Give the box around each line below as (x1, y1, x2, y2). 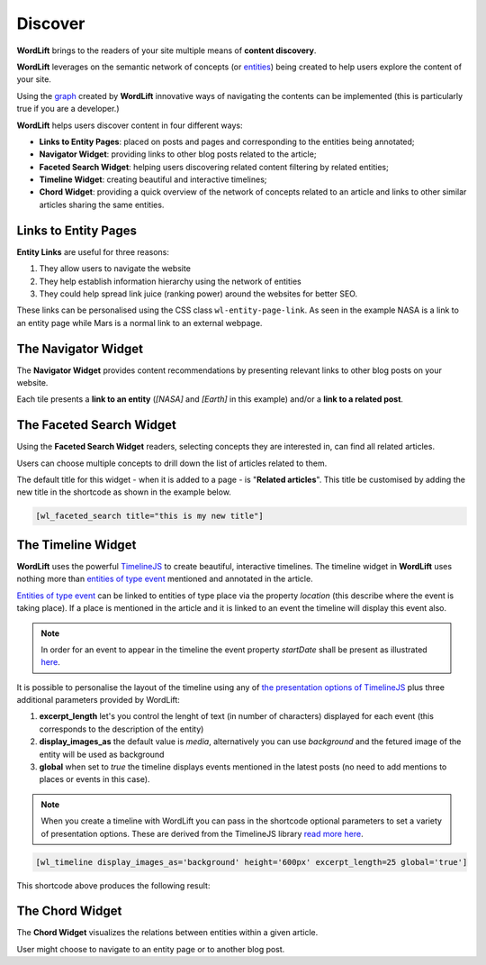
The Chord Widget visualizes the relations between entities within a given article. (16, 927, 319, 938)
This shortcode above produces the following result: (16, 879, 211, 891)
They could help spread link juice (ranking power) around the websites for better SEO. (39, 288, 358, 299)
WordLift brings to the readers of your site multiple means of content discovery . (16, 45, 317, 56)
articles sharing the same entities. (39, 199, 165, 210)
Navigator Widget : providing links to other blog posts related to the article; (39, 149, 317, 159)
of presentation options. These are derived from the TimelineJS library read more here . (40, 828, 364, 839)
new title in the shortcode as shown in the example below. (16, 487, 231, 497)
